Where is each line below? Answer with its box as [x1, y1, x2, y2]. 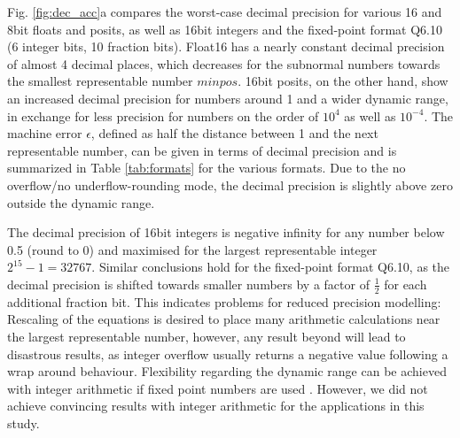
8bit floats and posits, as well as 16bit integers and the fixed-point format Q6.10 [7, 19, 442, 38]
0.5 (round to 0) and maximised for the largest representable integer [7, 240, 378, 258]
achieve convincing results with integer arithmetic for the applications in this [7, 396, 425, 415]
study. [7, 413, 40, 432]
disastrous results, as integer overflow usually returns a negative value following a [7, 344, 448, 363]
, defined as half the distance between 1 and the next [90, 124, 378, 142]
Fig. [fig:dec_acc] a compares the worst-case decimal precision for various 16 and [7, 3, 442, 20]
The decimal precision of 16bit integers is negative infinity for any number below [7, 223, 445, 242]
